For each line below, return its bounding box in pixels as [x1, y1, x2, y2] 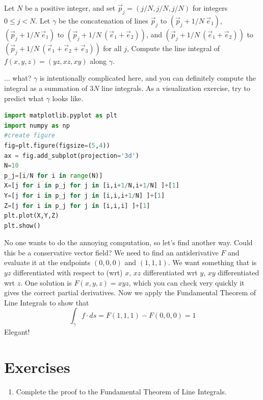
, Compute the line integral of [127, 42, 220, 53]
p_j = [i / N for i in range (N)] [4, 172, 103, 179]
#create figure [4, 132, 56, 139]
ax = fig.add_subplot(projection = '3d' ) [4, 152, 139, 159]
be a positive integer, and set [24, 3, 116, 13]
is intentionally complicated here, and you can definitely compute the [39, 73, 256, 83]
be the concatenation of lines [58, 15, 148, 26]
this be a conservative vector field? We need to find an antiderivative [4, 247, 219, 257]
